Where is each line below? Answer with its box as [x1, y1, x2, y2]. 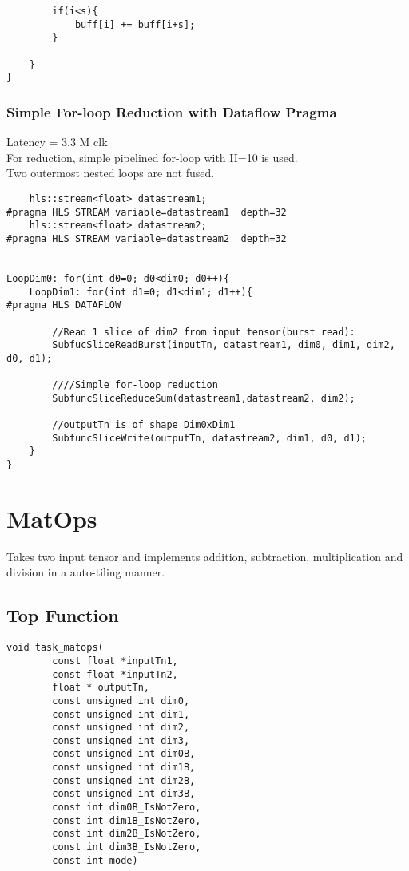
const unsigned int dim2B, [52, 774, 196, 786]
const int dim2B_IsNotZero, [52, 828, 201, 840]
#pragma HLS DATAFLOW [6, 299, 121, 311]
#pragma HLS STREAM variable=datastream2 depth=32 [6, 232, 287, 244]
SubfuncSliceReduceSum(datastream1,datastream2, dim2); [52, 392, 355, 404]
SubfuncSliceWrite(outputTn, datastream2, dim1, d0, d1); [52, 432, 367, 444]
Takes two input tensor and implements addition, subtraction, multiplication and [6, 548, 403, 564]
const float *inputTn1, [52, 655, 178, 667]
